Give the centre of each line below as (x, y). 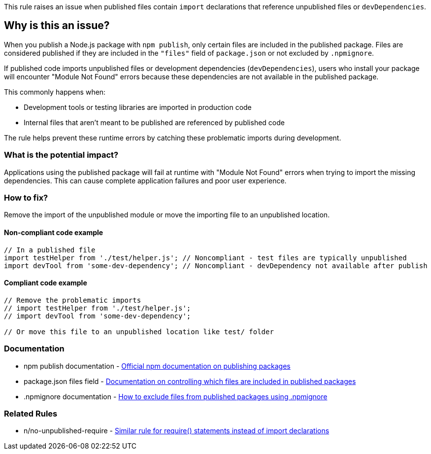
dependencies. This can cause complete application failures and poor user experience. (145, 180)
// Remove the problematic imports (73, 300)
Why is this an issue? (57, 26)
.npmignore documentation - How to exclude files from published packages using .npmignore (176, 396)
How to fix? (26, 197)
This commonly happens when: (55, 92)
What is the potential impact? (61, 155)
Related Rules (31, 413)
